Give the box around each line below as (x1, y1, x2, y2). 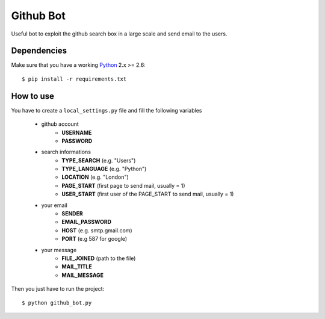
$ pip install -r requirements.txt (22, 75, 127, 82)
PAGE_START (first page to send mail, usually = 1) (61, 182, 186, 189)
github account (41, 120, 79, 128)
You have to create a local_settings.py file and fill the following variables (11, 107, 202, 114)
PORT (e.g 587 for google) (61, 235, 128, 243)
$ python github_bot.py (22, 299, 92, 306)
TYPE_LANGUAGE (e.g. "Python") (61, 166, 147, 173)
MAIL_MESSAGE (61, 271, 104, 279)
